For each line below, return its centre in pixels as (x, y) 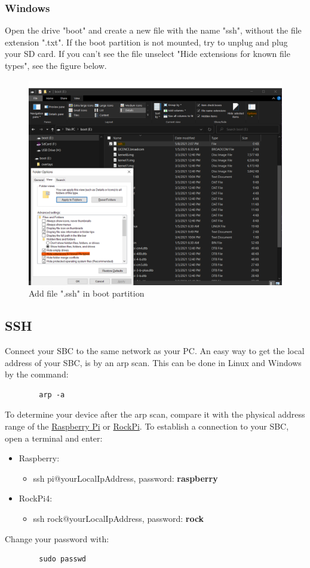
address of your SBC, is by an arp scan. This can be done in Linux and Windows (153, 362)
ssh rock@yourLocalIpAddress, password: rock (119, 518)
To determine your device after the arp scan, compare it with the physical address (155, 414)
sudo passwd (63, 559)
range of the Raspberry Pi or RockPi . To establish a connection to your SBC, (147, 426)
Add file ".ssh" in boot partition (87, 293)
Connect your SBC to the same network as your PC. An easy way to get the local (155, 351)
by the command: (37, 374)
